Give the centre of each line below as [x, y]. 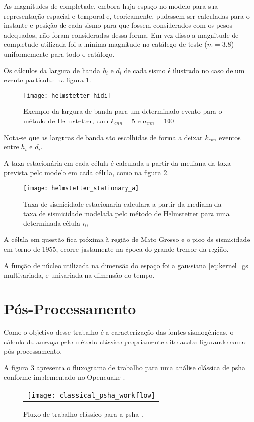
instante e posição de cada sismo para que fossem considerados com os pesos [118, 25]
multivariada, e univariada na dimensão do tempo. [79, 275]
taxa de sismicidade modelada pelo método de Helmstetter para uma [127, 213]
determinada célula [52, 223]
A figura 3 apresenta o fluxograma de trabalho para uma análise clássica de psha [125, 367]
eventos [230, 137]
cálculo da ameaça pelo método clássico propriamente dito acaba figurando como [125, 341]
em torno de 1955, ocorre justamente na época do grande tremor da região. [116, 249]
